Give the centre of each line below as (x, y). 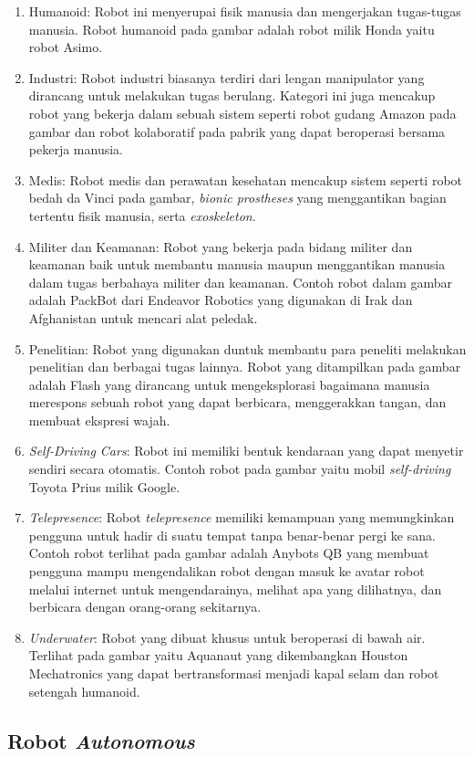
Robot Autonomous (101, 740)
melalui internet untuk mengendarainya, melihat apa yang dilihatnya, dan (235, 589)
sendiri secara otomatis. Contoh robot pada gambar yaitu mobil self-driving (240, 469)
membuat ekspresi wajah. (99, 420)
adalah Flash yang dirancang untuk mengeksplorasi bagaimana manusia (229, 384)
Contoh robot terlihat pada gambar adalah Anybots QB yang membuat (229, 553)
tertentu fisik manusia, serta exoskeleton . (142, 215)
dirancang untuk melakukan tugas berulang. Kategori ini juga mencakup (232, 95)
